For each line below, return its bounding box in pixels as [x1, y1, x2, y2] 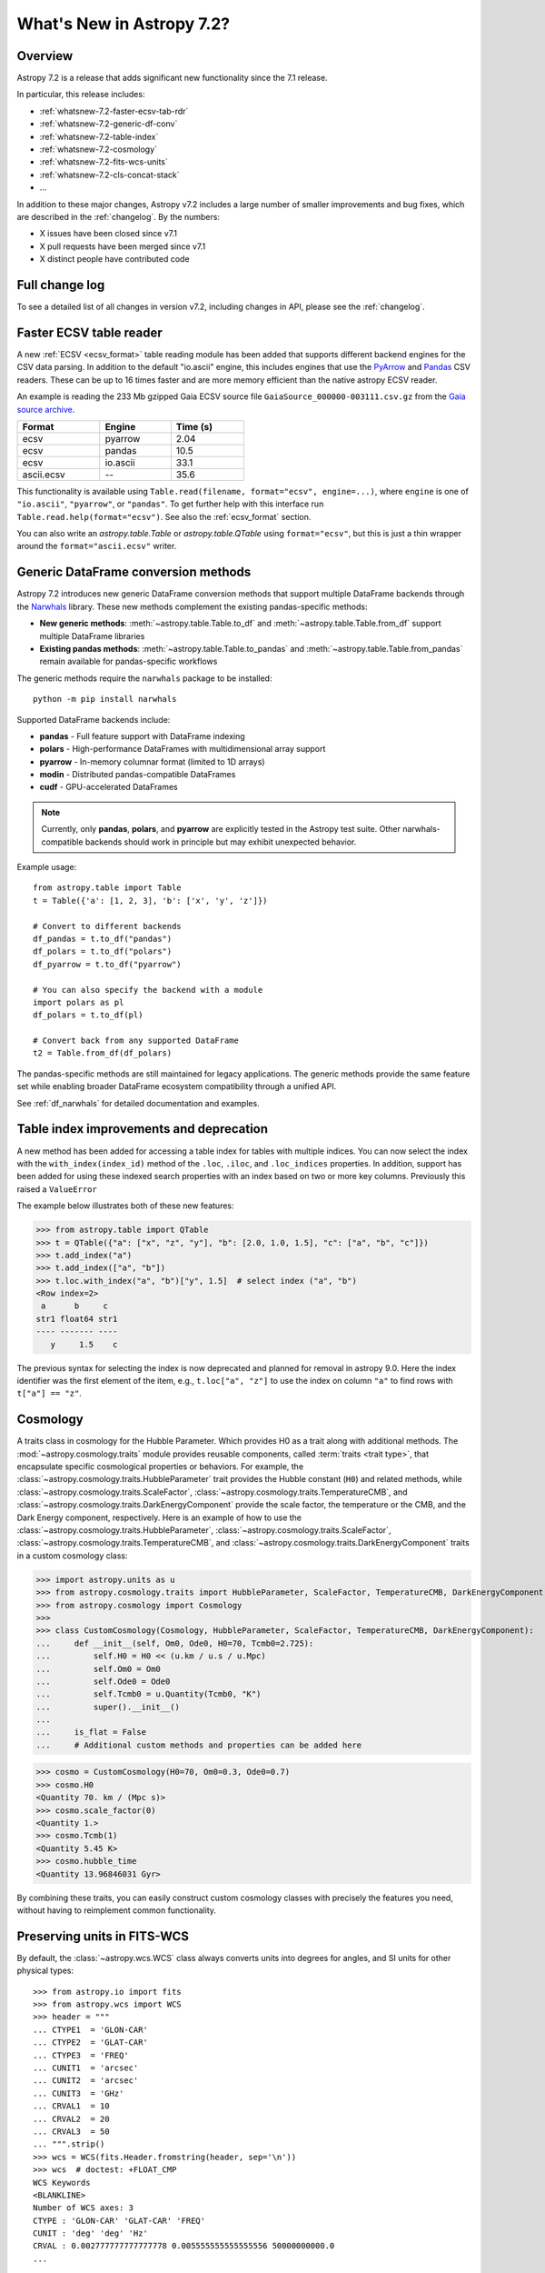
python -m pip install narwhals [33, 694, 177, 705]
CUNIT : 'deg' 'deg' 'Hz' [33, 2228, 149, 2238]
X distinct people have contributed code [39, 254, 190, 265]
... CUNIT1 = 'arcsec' [33, 2062, 139, 2073]
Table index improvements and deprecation [16, 1121, 268, 1136]
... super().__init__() [35, 1701, 181, 1712]
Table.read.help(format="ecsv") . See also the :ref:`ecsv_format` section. [16, 511, 312, 522]
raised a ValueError [16, 1183, 97, 1195]
